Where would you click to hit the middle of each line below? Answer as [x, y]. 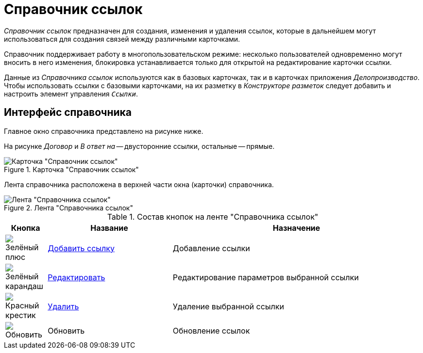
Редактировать [76, 277]
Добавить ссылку [81, 248]
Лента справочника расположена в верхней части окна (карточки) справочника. [139, 184]
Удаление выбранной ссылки [228, 306]
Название [109, 228]
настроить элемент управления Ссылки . [71, 94]
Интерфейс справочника [68, 112]
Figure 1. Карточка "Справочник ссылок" [71, 169]
